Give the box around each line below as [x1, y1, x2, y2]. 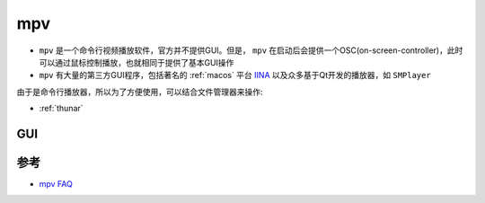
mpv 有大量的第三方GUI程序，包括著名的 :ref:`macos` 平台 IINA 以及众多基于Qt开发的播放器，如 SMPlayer [39, 70, 431, 81]
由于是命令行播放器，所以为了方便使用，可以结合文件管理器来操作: [16, 86, 264, 97]
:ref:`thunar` [39, 103, 84, 114]
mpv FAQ [39, 179, 74, 190]
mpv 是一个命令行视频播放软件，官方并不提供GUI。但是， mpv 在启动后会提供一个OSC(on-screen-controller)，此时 [39, 45, 463, 56]
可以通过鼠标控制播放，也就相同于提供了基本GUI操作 [39, 57, 234, 67]
